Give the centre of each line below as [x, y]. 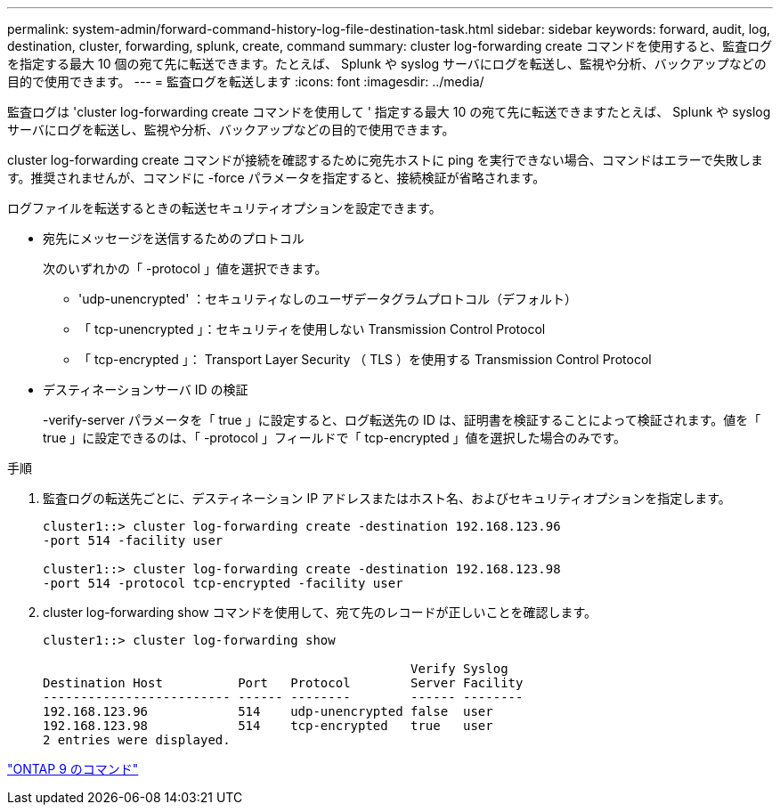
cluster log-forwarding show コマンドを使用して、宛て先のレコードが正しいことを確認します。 [320, 612]
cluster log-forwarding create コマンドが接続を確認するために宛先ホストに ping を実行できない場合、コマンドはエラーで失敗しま [385, 160]
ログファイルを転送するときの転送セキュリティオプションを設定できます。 [224, 208]
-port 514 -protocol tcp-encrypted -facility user [223, 583]
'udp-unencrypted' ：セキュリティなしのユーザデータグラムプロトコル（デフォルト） [328, 299]
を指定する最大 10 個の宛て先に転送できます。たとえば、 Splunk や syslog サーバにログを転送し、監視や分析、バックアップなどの [387, 64]
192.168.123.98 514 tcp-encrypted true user [268, 726]
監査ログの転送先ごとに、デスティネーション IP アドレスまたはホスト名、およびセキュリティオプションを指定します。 [387, 498]
